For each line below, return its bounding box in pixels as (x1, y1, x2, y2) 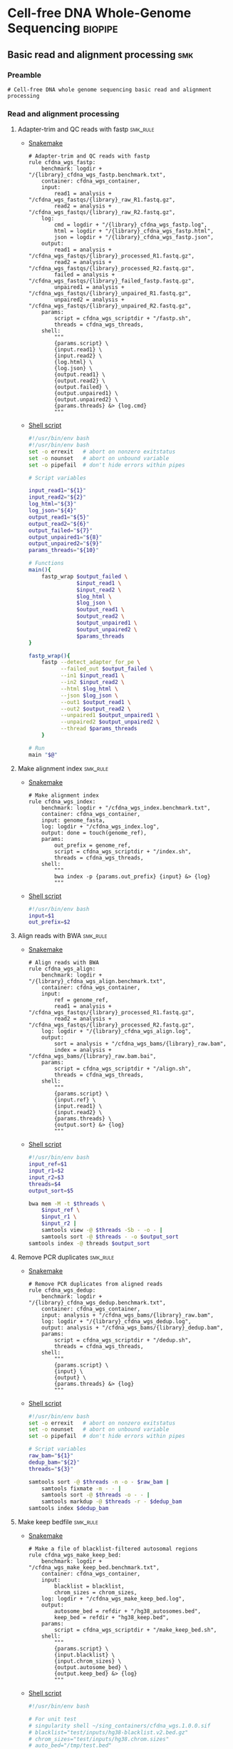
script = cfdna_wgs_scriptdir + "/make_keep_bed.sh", (53, 1626, 217, 1634)
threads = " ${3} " (28, 1465, 73, 1472)
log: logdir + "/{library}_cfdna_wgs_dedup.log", (41, 1317, 192, 1325)
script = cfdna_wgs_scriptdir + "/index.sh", (53, 847, 192, 855)
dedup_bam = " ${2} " (28, 1459, 81, 1466)
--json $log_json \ (60, 692, 119, 699)
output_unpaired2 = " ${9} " (28, 540, 103, 547)
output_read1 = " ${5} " (28, 514, 90, 521)
